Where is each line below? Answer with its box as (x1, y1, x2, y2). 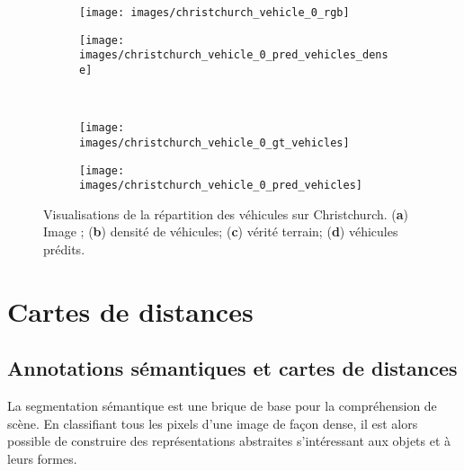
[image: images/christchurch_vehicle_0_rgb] (79, 6, 350, 19)
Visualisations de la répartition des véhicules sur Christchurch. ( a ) (43, 204, 409, 223)
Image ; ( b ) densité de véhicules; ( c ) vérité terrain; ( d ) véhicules (43, 222, 398, 241)
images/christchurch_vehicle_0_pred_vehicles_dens (79, 49, 388, 62)
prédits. (43, 240, 85, 259)
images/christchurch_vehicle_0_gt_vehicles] (79, 136, 350, 149)
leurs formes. (7, 449, 77, 467)
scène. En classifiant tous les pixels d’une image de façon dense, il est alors (7, 413, 418, 432)
